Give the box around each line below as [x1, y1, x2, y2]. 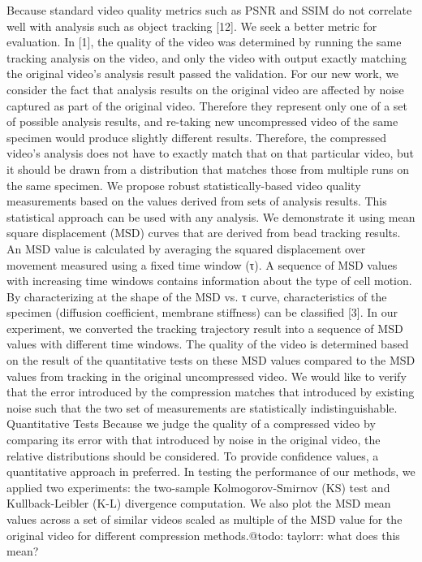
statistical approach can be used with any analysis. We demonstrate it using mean [6, 208, 416, 225]
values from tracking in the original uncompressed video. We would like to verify [6, 367, 407, 384]
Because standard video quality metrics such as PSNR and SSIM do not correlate [6, 2, 412, 18]
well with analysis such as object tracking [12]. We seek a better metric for [6, 17, 377, 34]
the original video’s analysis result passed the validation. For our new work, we [6, 65, 399, 82]
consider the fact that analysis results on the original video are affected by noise [6, 80, 404, 97]
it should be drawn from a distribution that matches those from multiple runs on [6, 160, 410, 177]
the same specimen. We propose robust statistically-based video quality [6, 176, 361, 193]
